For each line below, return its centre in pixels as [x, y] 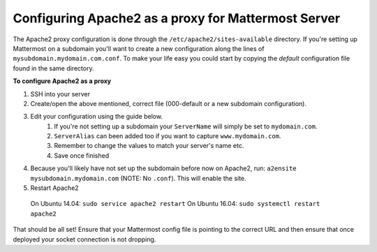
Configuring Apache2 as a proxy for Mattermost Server [177, 18]
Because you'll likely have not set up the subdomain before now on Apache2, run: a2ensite [163, 168]
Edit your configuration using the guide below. [97, 117]
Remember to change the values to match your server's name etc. [149, 146]
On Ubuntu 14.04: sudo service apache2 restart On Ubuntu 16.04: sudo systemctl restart [175, 204]
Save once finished [82, 155]
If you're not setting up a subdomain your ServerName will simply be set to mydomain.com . [186, 126]
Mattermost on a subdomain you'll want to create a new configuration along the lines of [139, 48]
